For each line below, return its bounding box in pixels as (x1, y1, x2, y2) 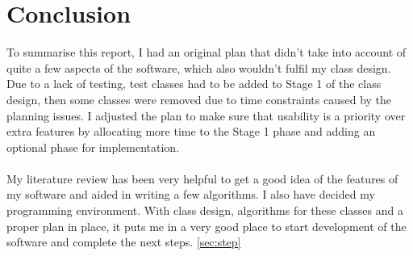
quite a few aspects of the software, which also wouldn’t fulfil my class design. (6, 59, 391, 76)
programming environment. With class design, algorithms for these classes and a (6, 202, 403, 219)
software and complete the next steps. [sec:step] (6, 233, 241, 250)
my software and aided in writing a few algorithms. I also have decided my (6, 186, 375, 203)
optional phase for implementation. (6, 138, 180, 155)
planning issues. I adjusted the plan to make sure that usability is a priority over (6, 107, 406, 124)
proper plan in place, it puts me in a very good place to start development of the (6, 217, 407, 234)
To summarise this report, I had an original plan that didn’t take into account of (6, 44, 407, 61)
